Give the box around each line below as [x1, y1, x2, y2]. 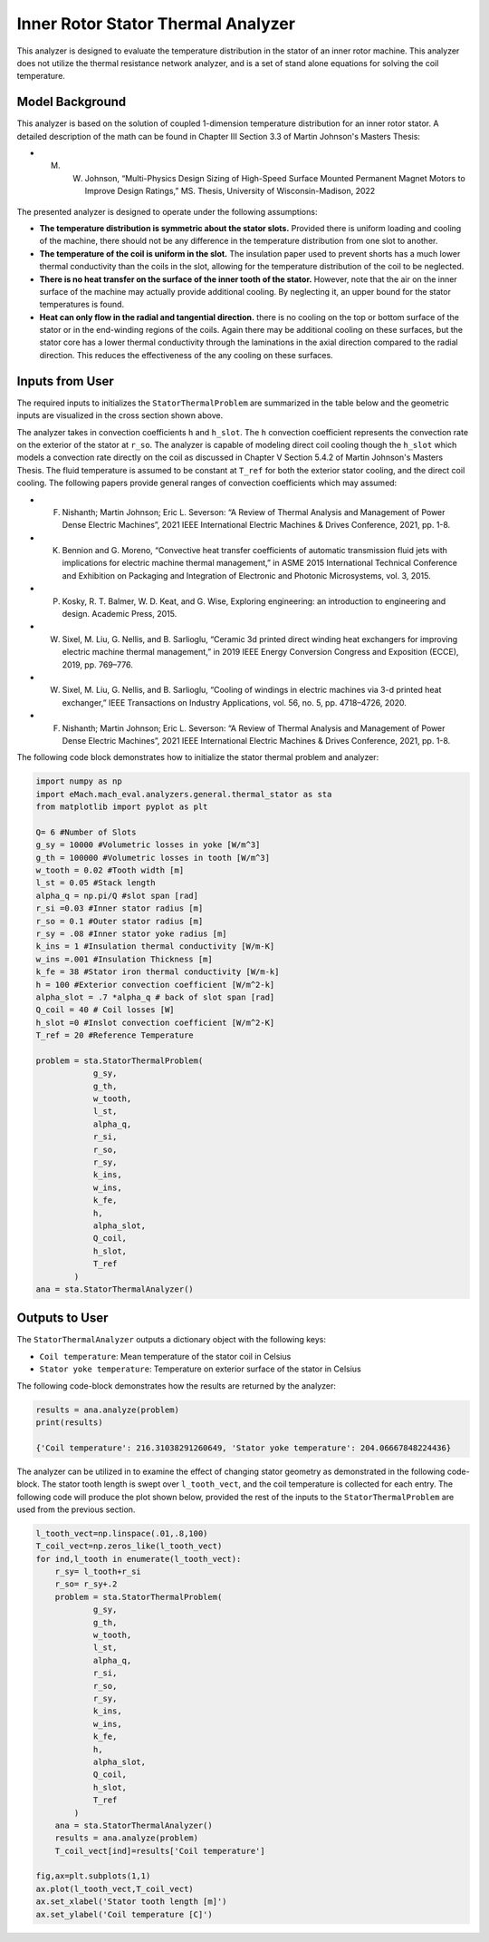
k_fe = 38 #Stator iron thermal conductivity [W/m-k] [35, 967, 280, 977]
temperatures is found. [39, 299, 125, 310]
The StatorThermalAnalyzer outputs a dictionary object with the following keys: [16, 1334, 326, 1345]
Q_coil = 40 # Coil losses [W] [35, 1005, 176, 1015]
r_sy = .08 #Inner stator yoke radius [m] [35, 929, 227, 939]
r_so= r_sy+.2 [54, 1579, 118, 1589]
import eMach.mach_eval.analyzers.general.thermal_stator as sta [35, 789, 332, 799]
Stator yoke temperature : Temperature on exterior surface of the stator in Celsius [39, 1363, 361, 1374]
